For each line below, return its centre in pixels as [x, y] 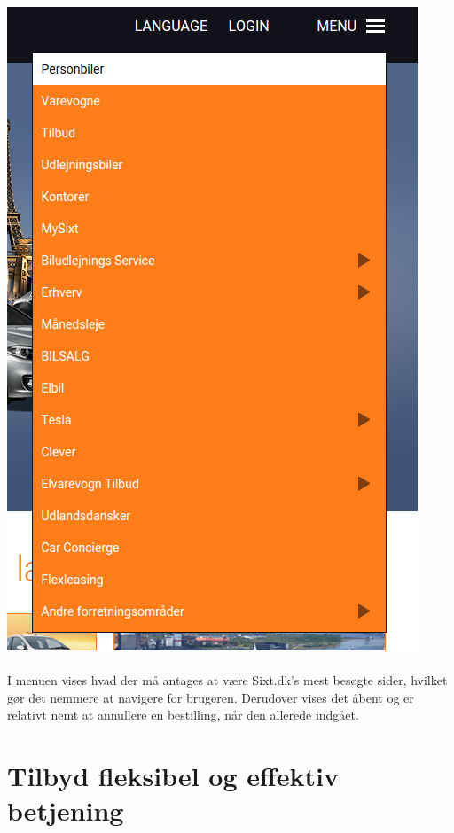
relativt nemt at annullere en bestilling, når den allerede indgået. [183, 715]
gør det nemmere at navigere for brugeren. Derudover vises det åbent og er [211, 697]
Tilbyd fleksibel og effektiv [173, 776]
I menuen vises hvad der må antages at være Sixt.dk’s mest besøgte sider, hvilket [227, 680]
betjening [66, 810]
